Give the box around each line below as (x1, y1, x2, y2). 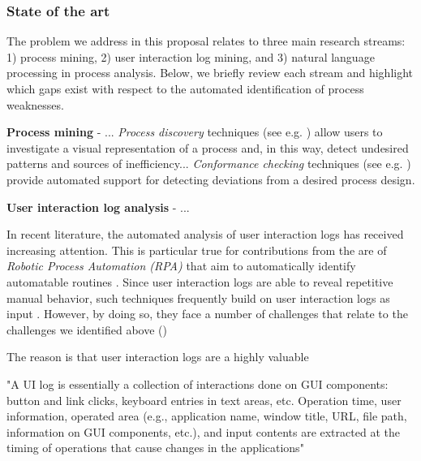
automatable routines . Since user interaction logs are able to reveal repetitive (6, 273, 393, 290)
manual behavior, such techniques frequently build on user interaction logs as (6, 289, 390, 306)
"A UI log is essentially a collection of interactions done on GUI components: (6, 375, 389, 392)
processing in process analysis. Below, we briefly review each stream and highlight (6, 64, 414, 81)
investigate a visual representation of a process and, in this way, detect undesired (6, 139, 409, 156)
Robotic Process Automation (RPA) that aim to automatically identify (6, 257, 356, 274)
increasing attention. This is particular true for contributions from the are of (6, 241, 387, 258)
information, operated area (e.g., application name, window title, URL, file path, (6, 407, 407, 424)
